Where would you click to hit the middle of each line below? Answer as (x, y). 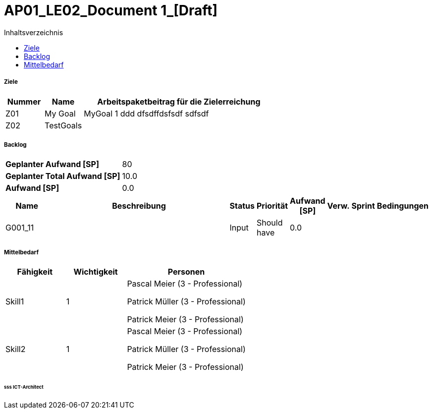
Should (270, 223)
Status (242, 206)
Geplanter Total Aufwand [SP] (63, 176)
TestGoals (63, 125)
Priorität (272, 206)
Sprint (363, 206)
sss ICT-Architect (24, 387)
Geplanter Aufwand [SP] (52, 164)
